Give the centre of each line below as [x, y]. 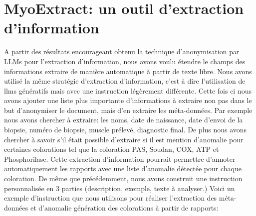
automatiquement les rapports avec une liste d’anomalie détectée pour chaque [123, 168]
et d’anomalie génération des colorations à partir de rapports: [124, 207]
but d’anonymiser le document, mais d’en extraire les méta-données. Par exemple [128, 110]
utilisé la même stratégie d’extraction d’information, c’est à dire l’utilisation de [125, 81]
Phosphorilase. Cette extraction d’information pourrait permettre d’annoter [120, 159]
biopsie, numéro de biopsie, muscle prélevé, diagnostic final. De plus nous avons [126, 130]
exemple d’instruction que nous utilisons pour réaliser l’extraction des [111, 198]
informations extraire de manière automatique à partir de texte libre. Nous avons [128, 71]
